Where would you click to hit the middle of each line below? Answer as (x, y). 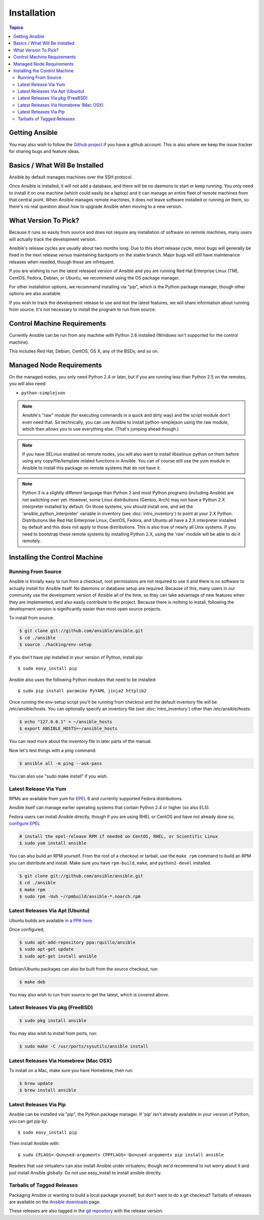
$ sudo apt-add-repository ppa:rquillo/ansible (77, 942)
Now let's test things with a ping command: (53, 750)
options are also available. (35, 294)
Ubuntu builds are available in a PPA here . (51, 920)
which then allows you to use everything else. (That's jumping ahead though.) (100, 429)
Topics (16, 27)
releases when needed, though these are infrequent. (62, 262)
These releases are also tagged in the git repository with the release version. (86, 1211)
